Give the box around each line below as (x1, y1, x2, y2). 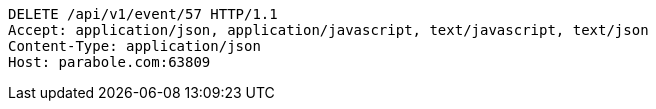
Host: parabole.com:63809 (8, 54, 211, 70)
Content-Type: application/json (8, 38, 261, 54)
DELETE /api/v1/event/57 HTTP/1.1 (8, 6, 278, 22)
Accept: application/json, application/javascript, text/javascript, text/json (8, 22, 649, 38)
